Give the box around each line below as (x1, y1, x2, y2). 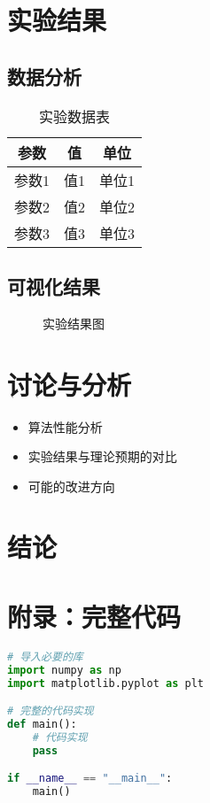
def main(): (7, 717, 77, 730)
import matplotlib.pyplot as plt (7, 676, 204, 690)
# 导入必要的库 (7, 650, 83, 663)
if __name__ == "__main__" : (7, 772, 173, 785)
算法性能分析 (27, 417, 103, 436)
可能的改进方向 (27, 476, 115, 495)
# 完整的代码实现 (7, 705, 94, 718)
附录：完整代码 (7, 598, 182, 634)
